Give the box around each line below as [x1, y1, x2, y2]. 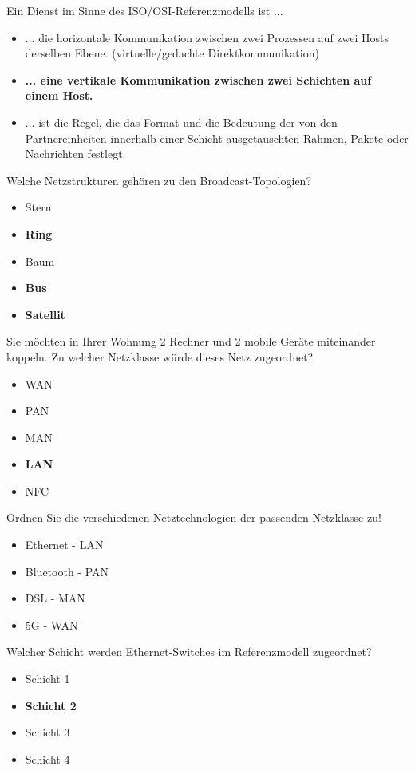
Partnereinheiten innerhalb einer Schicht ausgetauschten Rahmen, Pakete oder [25, 129, 409, 146]
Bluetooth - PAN [25, 563, 109, 579]
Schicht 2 [25, 697, 77, 713]
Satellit [25, 306, 65, 322]
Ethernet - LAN [25, 536, 104, 553]
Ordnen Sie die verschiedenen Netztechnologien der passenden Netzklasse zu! [6, 509, 381, 526]
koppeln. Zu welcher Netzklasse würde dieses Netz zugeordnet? [6, 348, 314, 365]
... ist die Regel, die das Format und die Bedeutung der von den [25, 113, 338, 130]
